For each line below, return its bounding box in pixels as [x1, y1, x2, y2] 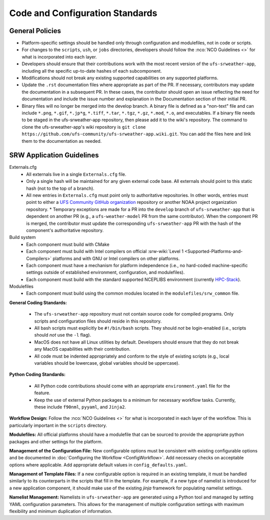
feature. [34, 390, 51, 396]
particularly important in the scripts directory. [9, 422, 107, 428]
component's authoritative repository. [26, 227, 104, 233]
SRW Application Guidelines [9, 151, 99, 160]
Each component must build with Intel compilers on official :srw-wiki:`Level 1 [26, 248, 183, 254]
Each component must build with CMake [26, 241, 109, 247]
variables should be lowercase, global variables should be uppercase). [34, 360, 180, 366]
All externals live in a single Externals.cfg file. [26, 171, 126, 177]
